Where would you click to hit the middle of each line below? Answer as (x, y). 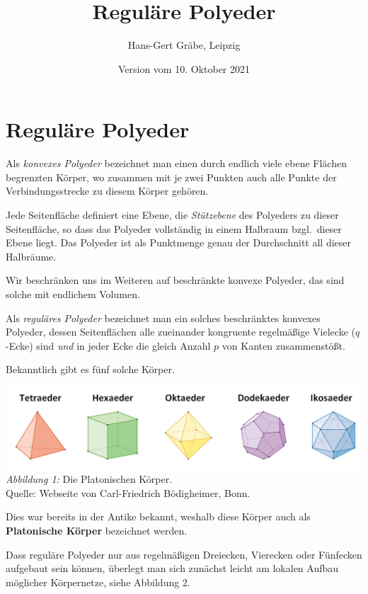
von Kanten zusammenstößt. (283, 345)
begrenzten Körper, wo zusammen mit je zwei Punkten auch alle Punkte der (171, 177)
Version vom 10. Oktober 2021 (184, 68)
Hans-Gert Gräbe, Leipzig (184, 45)
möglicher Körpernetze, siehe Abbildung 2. (98, 582)
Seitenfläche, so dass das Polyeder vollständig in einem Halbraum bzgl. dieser (174, 228)
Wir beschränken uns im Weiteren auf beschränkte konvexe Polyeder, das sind (175, 280)
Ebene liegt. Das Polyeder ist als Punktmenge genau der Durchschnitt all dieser (179, 242)
